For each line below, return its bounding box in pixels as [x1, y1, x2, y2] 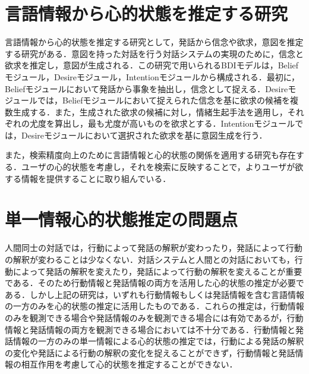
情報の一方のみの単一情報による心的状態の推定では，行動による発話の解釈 [12, 335, 304, 347]
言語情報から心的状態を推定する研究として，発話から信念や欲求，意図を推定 [5, 36, 304, 48]
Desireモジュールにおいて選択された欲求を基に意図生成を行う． [21, 128, 267, 141]
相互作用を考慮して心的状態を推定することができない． [21, 358, 238, 370]
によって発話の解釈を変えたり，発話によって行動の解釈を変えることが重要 [12, 265, 302, 277]
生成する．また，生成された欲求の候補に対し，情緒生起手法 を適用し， [12, 105, 288, 118]
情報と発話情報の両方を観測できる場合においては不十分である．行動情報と [5, 323, 295, 335]
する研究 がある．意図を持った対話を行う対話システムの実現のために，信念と [5, 47, 304, 59]
